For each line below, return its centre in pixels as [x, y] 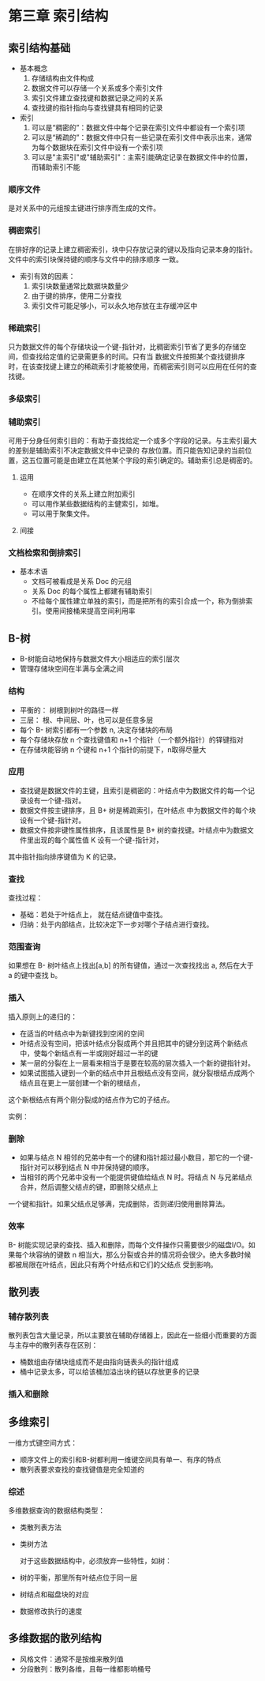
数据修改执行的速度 [51, 1611]
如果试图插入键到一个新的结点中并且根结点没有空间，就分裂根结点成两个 [137, 1073]
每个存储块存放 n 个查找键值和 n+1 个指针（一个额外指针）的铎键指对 [132, 739]
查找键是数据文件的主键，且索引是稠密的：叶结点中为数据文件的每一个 [134, 790]
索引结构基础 [39, 48]
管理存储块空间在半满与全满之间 [71, 669]
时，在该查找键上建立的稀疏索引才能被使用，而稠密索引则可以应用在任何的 [129, 366]
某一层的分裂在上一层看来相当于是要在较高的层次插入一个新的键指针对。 [137, 1062]
